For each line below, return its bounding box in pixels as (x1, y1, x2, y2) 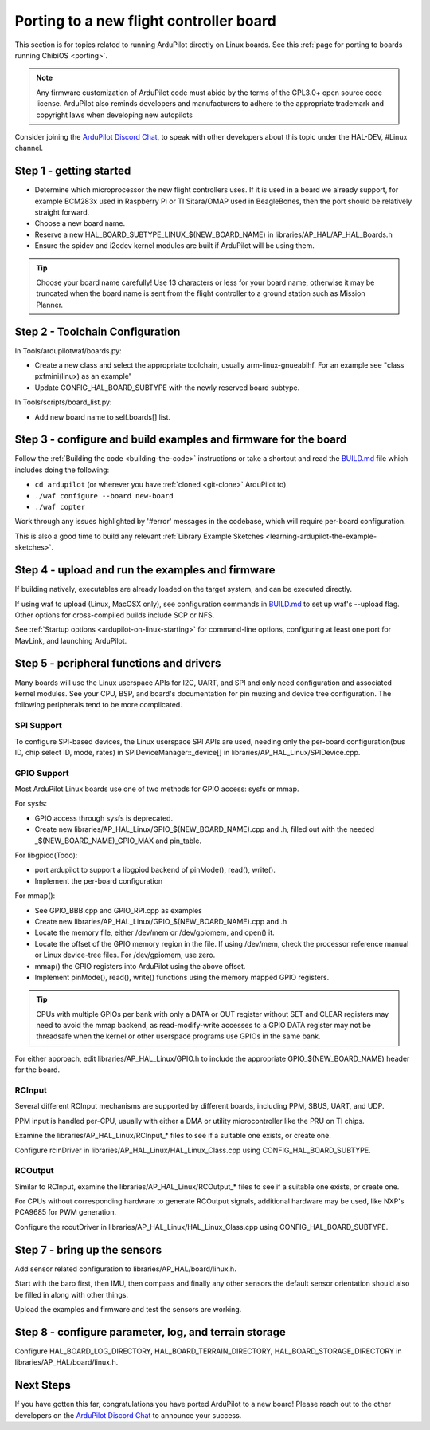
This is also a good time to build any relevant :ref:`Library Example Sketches (14, 531, 264, 541)
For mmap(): (14, 891, 56, 900)
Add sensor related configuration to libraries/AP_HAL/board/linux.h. (14, 1264, 236, 1274)
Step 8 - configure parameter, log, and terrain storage (14, 1325, 287, 1339)
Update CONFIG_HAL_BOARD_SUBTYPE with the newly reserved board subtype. (34, 383, 300, 392)
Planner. (36, 300, 64, 309)
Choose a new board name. (34, 219, 126, 228)
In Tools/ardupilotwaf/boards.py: (14, 345, 123, 355)
